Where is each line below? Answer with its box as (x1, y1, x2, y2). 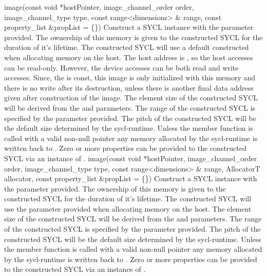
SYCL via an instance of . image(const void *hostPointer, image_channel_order (4, 152, 257, 163)
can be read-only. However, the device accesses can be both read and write (4, 62, 239, 73)
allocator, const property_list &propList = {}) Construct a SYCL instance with (4, 173, 257, 184)
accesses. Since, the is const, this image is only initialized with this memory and (4, 72, 256, 83)
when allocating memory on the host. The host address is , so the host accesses (4, 51, 253, 62)
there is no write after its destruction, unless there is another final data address (4, 82, 254, 93)
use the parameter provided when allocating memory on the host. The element (4, 203, 252, 214)
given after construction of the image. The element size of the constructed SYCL (4, 92, 258, 103)
